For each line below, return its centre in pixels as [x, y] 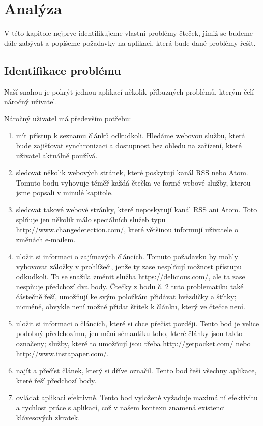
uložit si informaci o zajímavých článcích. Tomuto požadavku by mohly [127, 256]
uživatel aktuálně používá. [57, 155]
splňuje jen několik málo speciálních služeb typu [91, 219]
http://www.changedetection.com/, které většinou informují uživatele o [127, 230]
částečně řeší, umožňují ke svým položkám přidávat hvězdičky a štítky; [126, 296]
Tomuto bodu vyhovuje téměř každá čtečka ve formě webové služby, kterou [133, 182]
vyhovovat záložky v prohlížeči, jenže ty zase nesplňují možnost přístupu [129, 266]
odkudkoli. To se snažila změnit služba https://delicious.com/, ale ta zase [130, 276]
